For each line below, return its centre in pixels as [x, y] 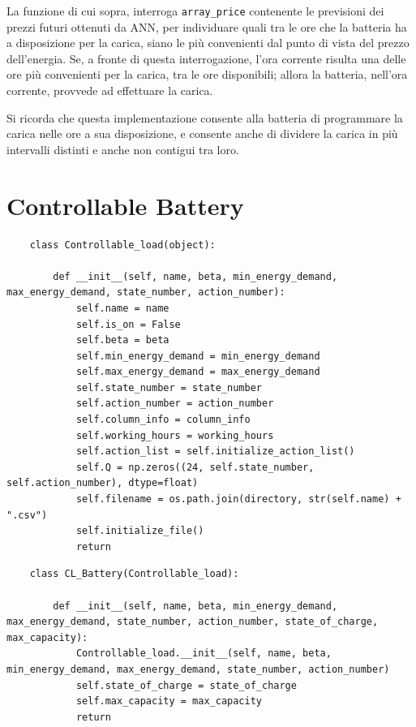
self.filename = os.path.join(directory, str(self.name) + [238, 499]
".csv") [27, 515]
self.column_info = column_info [163, 420]
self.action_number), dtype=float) [103, 483]
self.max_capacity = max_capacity [169, 701]
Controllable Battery [125, 205]
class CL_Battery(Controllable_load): [134, 574]
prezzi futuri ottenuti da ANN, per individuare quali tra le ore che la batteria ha [207, 26]
